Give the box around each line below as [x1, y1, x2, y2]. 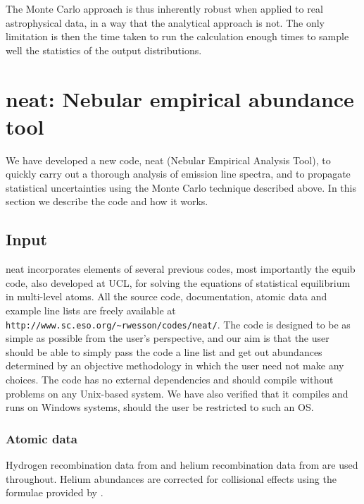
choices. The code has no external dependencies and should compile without [6, 372, 334, 387]
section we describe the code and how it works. [6, 194, 208, 209]
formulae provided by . [6, 485, 103, 500]
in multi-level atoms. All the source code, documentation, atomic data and [6, 289, 327, 304]
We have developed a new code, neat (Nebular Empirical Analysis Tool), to [6, 152, 331, 167]
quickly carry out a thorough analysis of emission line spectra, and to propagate [6, 166, 351, 181]
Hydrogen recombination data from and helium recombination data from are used [6, 457, 358, 472]
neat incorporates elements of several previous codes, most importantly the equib [6, 262, 356, 276]
